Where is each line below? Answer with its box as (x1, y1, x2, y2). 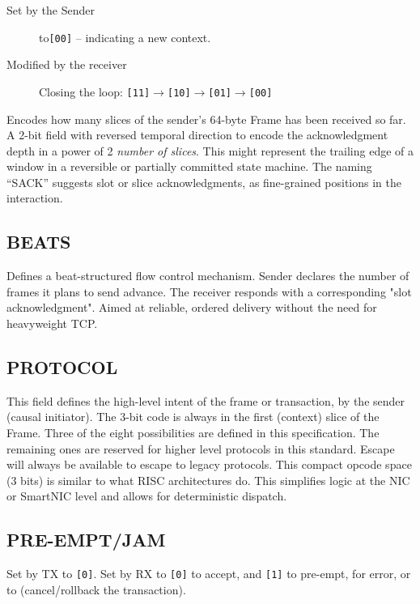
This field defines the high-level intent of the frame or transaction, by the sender (6, 392, 405, 409)
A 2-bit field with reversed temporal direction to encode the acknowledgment (6, 126, 388, 143)
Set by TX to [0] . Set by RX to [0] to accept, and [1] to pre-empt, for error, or (6, 565, 411, 582)
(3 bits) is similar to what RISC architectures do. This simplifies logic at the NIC (6, 471, 410, 488)
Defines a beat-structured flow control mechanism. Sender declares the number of (6, 267, 409, 284)
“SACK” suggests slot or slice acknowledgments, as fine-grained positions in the (6, 173, 401, 190)
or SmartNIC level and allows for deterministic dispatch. (6, 487, 287, 504)
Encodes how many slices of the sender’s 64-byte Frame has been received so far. (6, 110, 406, 127)
